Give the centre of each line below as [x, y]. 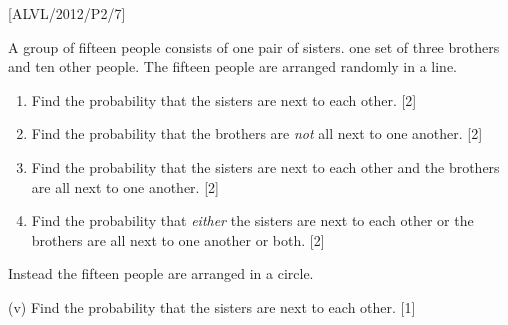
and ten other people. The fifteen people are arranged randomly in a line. [233, 66]
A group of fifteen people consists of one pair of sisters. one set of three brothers [254, 46]
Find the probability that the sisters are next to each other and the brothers [265, 166]
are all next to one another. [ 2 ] [125, 186]
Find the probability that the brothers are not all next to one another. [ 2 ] [257, 133]
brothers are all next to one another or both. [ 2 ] [178, 239]
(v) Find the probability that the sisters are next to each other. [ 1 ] [212, 306]
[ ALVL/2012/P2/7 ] [67, 13]
